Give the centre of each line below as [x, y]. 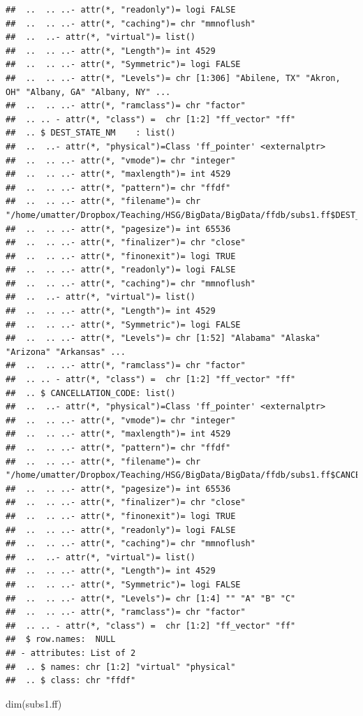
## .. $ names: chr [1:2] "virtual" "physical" [121, 667]
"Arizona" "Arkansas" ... [66, 352]
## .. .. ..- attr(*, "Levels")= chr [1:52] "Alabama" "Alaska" [163, 338]
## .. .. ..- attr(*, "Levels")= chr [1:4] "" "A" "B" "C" [151, 598]
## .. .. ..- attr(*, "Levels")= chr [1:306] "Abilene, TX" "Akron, [173, 78]
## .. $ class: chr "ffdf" [71, 681]
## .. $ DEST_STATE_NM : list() [91, 133]
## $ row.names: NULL [61, 640]
